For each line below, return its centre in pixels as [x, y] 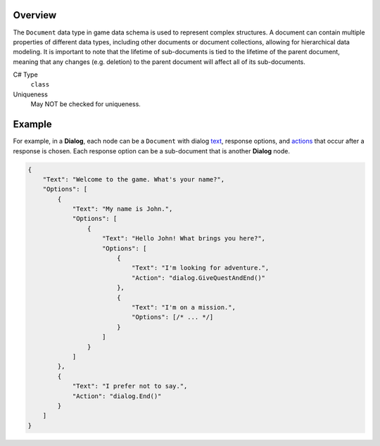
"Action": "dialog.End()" [117, 396]
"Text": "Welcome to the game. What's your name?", [134, 179]
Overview [35, 15]
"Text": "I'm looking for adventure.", [200, 268]
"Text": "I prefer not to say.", [130, 386]
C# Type [25, 75]
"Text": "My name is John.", [122, 209]
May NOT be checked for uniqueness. [85, 104]
